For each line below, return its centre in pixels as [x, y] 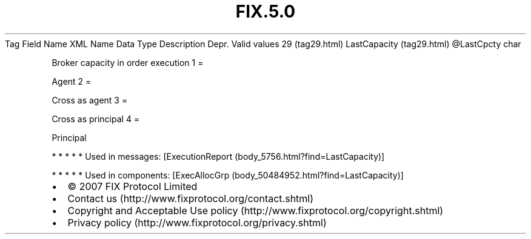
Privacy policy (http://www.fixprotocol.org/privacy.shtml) [197, 222]
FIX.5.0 [265, 11]
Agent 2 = [72, 81]
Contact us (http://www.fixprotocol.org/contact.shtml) [191, 198]
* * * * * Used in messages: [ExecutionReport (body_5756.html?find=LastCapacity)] [218, 156]
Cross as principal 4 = [96, 119]
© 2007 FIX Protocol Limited [132, 186]
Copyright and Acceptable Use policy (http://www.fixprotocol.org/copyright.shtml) [255, 210]
